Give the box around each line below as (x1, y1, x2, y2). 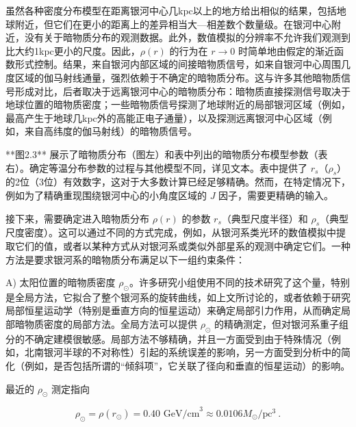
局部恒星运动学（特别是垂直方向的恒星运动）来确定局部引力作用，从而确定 (5, 303, 341, 318)
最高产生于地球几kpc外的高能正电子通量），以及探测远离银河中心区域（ (5, 110, 322, 125)
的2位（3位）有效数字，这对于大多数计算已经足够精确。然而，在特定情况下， (5, 174, 351, 189)
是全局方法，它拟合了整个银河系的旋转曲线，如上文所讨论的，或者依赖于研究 (5, 289, 351, 304)
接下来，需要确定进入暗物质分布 (5, 211, 149, 225)
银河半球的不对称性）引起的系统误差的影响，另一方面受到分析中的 (43, 345, 341, 359)
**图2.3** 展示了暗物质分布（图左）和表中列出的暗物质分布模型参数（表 (5, 146, 328, 161)
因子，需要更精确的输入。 (218, 187, 334, 202)
